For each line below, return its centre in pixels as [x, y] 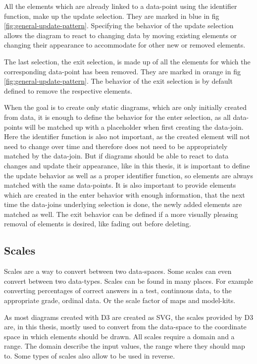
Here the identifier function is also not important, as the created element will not [127, 136]
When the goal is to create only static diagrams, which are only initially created [125, 107]
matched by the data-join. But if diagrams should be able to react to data [116, 156]
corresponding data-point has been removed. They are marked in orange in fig [122, 71]
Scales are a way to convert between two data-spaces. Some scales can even [118, 271]
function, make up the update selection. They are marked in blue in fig [112, 16]
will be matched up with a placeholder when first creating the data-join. [134, 127]
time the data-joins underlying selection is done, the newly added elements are [123, 204]
